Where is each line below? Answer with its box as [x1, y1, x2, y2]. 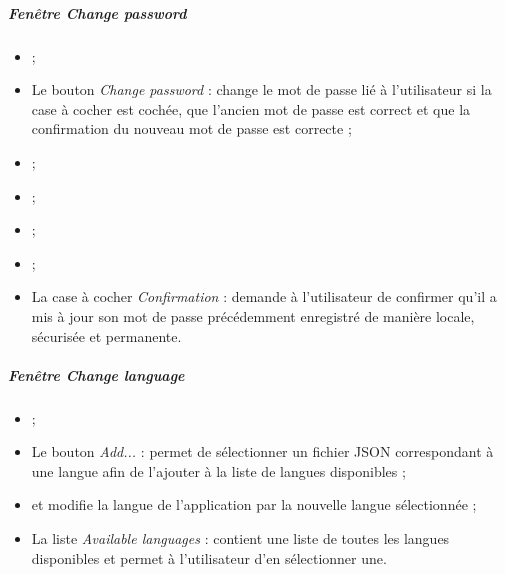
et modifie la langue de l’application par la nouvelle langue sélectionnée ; [31, 494, 477, 515]
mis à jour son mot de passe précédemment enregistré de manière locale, [31, 305, 475, 326]
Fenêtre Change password [8, 2, 187, 23]
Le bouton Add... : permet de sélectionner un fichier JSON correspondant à [31, 441, 494, 462]
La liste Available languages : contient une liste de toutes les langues [31, 528, 450, 549]
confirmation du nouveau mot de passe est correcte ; [31, 118, 352, 139]
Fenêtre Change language [8, 364, 185, 385]
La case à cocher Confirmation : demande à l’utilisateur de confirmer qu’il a [31, 286, 497, 307]
